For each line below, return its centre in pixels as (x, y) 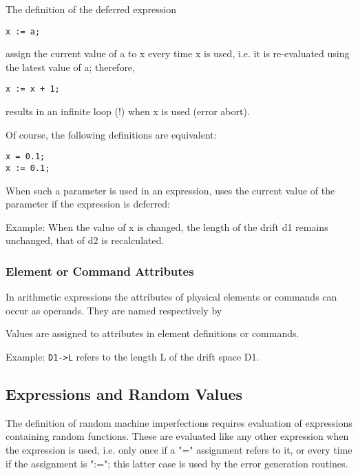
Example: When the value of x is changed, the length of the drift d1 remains (167, 226)
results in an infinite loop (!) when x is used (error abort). (128, 111)
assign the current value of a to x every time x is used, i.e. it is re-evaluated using (178, 53)
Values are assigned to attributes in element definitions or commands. (152, 333)
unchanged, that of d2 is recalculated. (85, 240)
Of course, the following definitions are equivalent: (111, 134)
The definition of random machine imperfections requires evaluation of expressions (179, 422)
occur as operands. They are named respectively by (114, 310)
